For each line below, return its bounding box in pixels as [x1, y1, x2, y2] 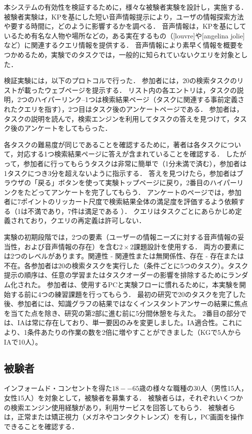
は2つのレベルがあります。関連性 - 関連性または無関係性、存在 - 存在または [4, 251, 244, 261]
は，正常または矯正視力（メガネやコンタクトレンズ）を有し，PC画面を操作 [4, 412, 244, 422]
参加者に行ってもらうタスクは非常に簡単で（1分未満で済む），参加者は [23, 158, 247, 168]
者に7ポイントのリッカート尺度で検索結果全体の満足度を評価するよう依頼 [4, 196, 238, 207]
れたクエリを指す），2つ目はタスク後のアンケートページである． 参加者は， [4, 104, 243, 114]
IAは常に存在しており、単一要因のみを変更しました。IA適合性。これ [17, 317, 236, 328]
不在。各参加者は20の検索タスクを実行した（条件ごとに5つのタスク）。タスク [4, 260, 248, 270]
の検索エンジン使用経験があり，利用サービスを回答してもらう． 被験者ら [4, 402, 236, 412]
